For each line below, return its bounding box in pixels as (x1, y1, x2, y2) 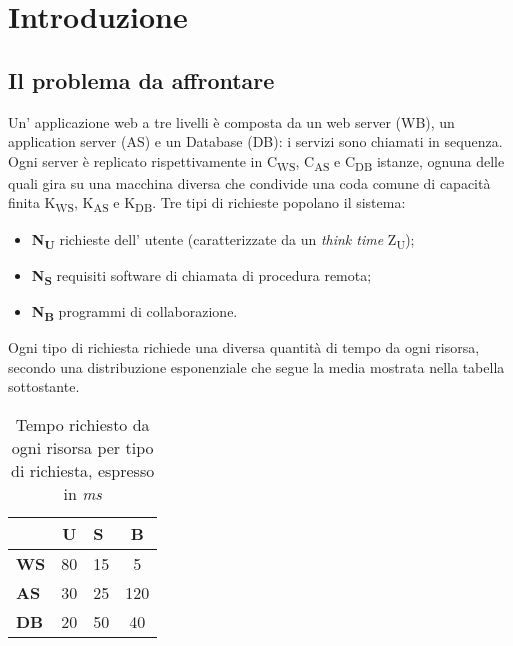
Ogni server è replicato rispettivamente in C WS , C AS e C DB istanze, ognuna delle (8, 150, 505, 174)
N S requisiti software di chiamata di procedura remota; (31, 264, 372, 288)
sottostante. (8, 376, 80, 397)
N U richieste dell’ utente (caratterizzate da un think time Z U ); (31, 228, 415, 252)
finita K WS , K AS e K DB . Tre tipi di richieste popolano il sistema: (8, 192, 406, 216)
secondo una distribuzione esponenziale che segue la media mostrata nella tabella (8, 356, 505, 377)
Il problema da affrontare (8, 64, 275, 95)
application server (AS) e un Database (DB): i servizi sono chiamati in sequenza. (8, 131, 503, 152)
